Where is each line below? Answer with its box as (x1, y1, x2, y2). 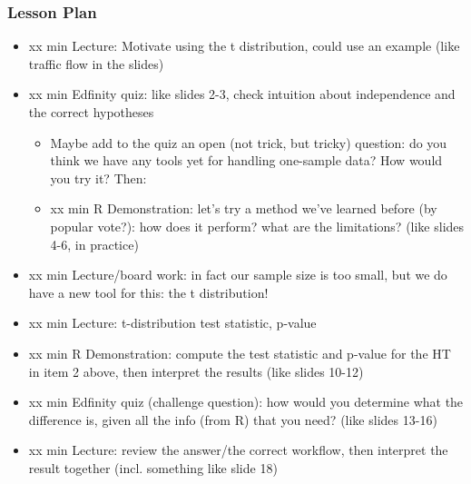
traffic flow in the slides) (28, 54, 164, 73)
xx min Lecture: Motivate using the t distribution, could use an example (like (28, 36, 460, 55)
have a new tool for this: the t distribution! (28, 282, 269, 301)
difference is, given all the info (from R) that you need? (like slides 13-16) (28, 410, 437, 429)
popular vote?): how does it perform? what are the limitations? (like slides (50, 216, 465, 235)
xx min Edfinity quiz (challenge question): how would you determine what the (28, 392, 464, 411)
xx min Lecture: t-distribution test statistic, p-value (28, 313, 317, 332)
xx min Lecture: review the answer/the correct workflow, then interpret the (28, 440, 448, 459)
